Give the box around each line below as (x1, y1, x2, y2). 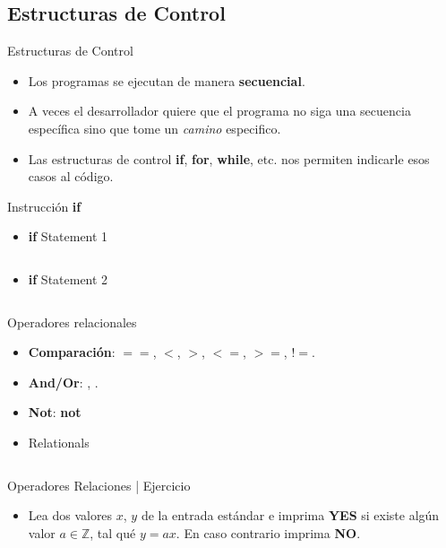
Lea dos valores (28, 506, 113, 525)
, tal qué (90, 523, 136, 542)
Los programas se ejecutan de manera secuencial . (28, 71, 305, 90)
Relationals (28, 432, 90, 451)
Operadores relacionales (7, 312, 137, 331)
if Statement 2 (28, 269, 108, 288)
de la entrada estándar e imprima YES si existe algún (141, 506, 440, 525)
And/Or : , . (28, 372, 99, 391)
